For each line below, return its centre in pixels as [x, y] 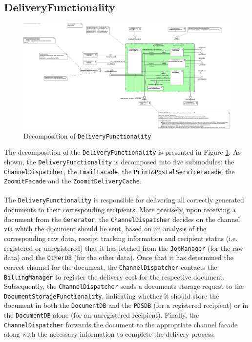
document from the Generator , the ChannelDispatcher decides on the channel [122, 219]
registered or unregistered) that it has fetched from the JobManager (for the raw [124, 248]
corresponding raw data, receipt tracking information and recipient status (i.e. [121, 238]
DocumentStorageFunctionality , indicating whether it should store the [112, 295]
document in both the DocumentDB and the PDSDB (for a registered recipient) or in [126, 305]
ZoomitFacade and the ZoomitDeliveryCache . [73, 181]
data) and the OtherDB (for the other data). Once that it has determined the [119, 257]
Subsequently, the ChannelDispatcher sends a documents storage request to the [124, 286]
